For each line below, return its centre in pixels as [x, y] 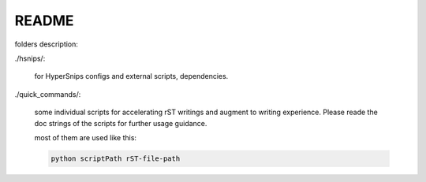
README [44, 20]
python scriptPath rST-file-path [116, 158]
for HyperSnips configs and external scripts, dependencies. [131, 76]
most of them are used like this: [86, 137]
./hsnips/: [30, 58]
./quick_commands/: [48, 94]
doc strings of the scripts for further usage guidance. [121, 123]
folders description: [47, 44]
